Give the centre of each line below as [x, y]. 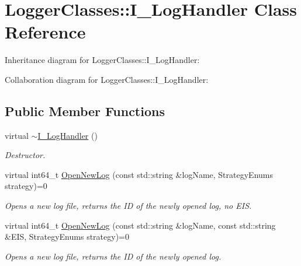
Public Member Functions [85, 111]
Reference [45, 32]
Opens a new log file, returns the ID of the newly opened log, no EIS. [128, 206]
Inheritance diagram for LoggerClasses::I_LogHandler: [102, 60]
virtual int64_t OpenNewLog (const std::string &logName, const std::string [140, 225]
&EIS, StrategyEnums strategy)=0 [67, 237]
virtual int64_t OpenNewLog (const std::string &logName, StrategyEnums [139, 174]
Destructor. [25, 155]
